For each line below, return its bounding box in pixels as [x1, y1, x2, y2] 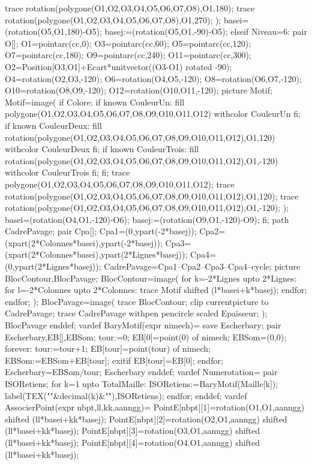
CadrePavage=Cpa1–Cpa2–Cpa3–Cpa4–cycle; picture [104, 260, 301, 273]
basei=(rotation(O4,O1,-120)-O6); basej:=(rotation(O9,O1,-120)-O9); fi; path [5, 213, 289, 225]
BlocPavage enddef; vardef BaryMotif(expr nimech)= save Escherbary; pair [5, 319, 281, 331]
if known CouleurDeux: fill [5, 119, 102, 131]
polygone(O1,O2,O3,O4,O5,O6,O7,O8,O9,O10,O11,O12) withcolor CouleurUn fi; [5, 107, 301, 120]
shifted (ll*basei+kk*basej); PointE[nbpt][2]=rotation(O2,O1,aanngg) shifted [5, 412, 287, 425]
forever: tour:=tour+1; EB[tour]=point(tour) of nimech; [5, 342, 211, 355]
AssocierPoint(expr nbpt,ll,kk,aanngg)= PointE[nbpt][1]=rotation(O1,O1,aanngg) [5, 401, 305, 413]
